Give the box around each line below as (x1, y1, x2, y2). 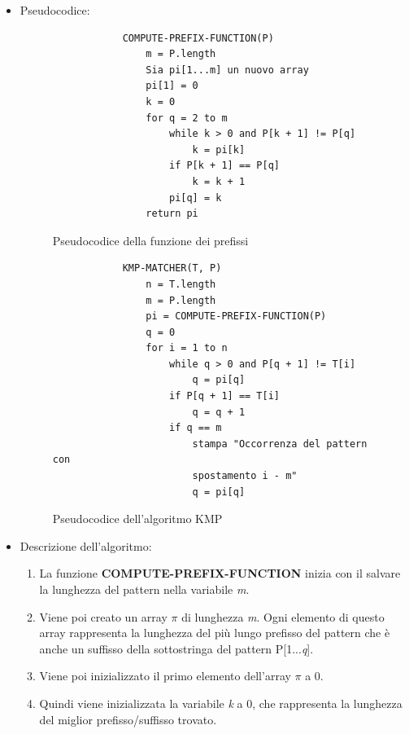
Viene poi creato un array (39, 608, 168, 625)
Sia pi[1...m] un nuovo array (146, 64, 309, 76)
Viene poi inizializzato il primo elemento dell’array (39, 667, 291, 684)
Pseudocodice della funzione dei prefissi (52, 231, 249, 248)
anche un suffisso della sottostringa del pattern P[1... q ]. (39, 640, 314, 657)
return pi (146, 208, 198, 220)
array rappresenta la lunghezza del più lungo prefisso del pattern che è (39, 624, 390, 641)
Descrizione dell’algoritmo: (20, 537, 152, 554)
